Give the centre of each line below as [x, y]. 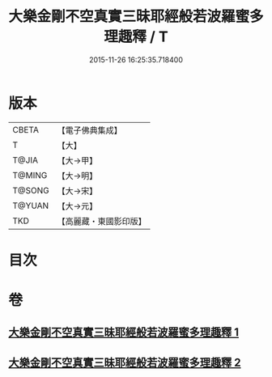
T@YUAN [31, 205]
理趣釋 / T [136, 37]
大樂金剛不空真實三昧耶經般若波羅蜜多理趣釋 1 [124, 333]
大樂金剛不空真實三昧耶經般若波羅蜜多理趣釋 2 [125, 362]
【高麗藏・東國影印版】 [102, 221]
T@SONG [31, 190]
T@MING [30, 175]
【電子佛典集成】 [90, 130]
